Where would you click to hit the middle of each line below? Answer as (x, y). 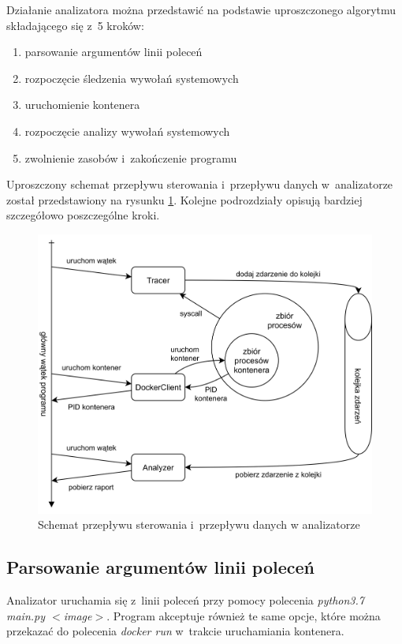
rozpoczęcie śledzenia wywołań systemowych (132, 78)
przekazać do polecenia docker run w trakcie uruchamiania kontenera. (175, 631)
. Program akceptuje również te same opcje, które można (244, 615)
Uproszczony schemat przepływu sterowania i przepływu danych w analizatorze (200, 184)
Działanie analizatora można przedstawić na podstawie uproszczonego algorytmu (201, 9)
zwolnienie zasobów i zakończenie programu (131, 157)
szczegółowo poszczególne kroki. (83, 215)
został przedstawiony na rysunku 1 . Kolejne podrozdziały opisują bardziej (184, 199)
